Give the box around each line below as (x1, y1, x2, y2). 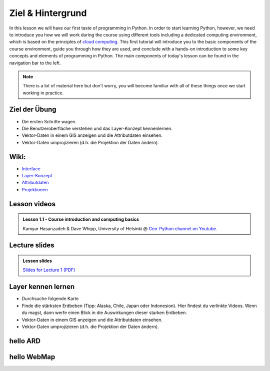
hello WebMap (9, 353, 55, 361)
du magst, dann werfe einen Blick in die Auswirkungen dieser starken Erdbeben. (21, 310, 187, 316)
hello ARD (9, 337, 41, 345)
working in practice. (22, 90, 64, 96)
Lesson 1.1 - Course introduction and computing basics (22, 216, 139, 222)
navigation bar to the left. (9, 60, 61, 66)
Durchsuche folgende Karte (21, 296, 79, 302)
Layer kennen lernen (9, 283, 75, 291)
